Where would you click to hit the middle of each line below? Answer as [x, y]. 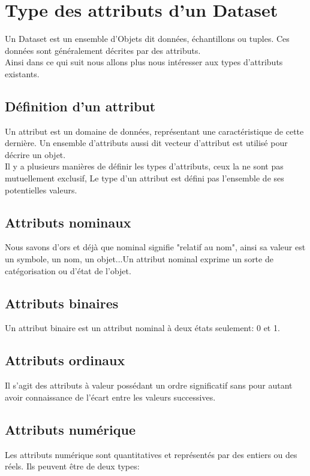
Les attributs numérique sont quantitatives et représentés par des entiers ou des [151, 454]
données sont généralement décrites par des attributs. [103, 50]
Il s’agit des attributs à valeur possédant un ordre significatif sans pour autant [149, 385]
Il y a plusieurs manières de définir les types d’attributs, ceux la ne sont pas [144, 166]
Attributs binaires [62, 303]
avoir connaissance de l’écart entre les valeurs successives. [110, 397]
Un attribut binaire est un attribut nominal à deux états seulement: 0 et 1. [142, 328]
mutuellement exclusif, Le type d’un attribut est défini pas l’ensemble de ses [145, 178]
